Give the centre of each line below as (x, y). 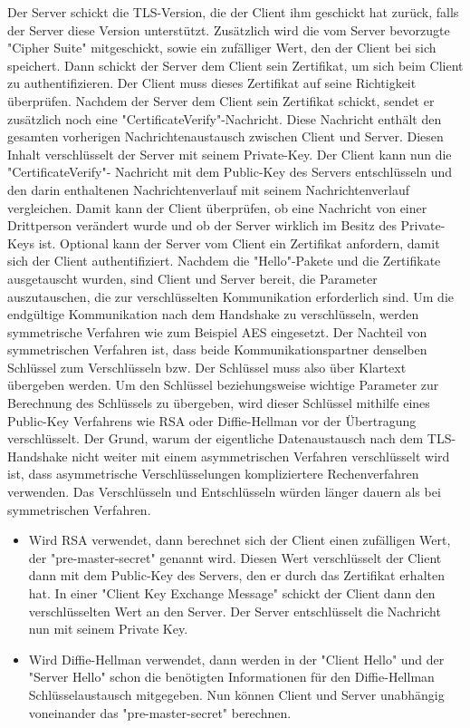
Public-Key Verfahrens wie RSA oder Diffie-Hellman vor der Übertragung (212, 420)
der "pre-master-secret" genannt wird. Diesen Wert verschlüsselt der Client (235, 557)
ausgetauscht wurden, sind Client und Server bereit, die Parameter (192, 278)
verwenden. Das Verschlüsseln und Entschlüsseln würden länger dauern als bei (224, 492)
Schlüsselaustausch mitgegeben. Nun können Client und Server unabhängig (236, 694)
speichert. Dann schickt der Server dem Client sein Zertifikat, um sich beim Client (235, 65)
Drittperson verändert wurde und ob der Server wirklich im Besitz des (202, 225)
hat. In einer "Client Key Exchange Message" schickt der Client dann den (232, 593)
